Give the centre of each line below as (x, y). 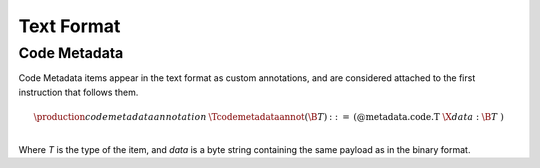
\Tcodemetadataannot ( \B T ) (268, 116)
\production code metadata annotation (120, 116)
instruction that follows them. (78, 92)
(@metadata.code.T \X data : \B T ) (428, 116)
